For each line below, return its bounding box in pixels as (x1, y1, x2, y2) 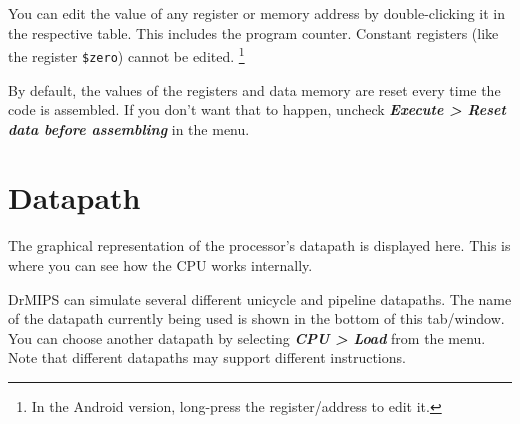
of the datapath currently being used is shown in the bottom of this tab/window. (8, 308, 505, 329)
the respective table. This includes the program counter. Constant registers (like (8, 22, 499, 43)
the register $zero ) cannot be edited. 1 (8, 43, 245, 66)
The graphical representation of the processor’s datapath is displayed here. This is (8, 235, 511, 256)
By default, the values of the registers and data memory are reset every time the (8, 79, 501, 100)
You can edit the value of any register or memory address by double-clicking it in (8, 3, 506, 23)
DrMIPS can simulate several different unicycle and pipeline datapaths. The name (8, 288, 512, 309)
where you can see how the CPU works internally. (8, 255, 313, 275)
